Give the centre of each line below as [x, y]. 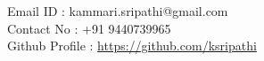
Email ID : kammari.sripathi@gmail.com [118, 11]
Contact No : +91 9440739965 [89, 28]
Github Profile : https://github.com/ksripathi [132, 46]
